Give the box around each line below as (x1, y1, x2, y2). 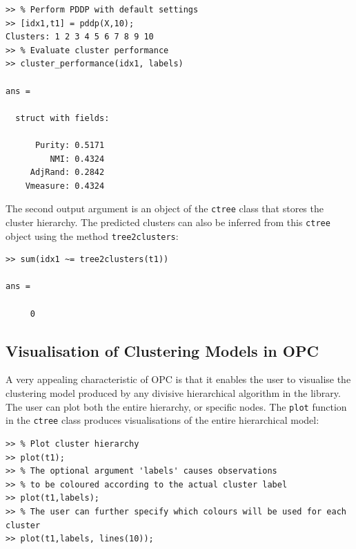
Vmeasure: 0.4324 (25, 180, 105, 191)
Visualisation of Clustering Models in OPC (6, 339, 319, 361)
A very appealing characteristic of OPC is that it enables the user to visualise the (6, 372, 351, 387)
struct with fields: (15, 113, 110, 123)
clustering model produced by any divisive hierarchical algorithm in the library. (6, 386, 341, 400)
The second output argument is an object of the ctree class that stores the (6, 201, 324, 216)
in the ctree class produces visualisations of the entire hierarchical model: (6, 413, 319, 427)
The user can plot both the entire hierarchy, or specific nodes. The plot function (6, 399, 347, 413)
